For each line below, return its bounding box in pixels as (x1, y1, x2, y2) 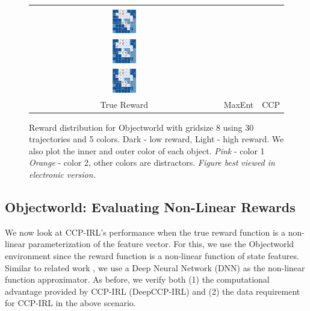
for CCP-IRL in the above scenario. (5, 297, 136, 309)
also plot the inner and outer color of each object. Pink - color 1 (29, 144, 265, 157)
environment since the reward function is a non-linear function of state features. (5, 249, 299, 262)
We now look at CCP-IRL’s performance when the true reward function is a (5, 225, 286, 238)
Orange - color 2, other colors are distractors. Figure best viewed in (29, 156, 275, 169)
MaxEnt (223, 98, 254, 110)
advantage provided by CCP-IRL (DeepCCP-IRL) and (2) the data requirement (5, 284, 300, 297)
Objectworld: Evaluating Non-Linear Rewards (5, 197, 296, 216)
